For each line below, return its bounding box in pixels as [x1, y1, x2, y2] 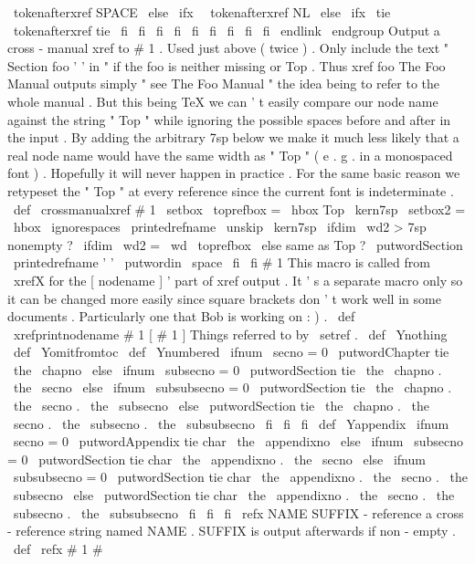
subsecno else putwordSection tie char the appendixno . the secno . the [13, 486, 455, 505]
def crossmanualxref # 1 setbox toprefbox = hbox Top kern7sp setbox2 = [13, 199, 466, 218]
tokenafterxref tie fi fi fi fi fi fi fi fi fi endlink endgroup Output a [13, 20, 440, 39]
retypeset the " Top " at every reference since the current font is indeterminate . [7, 181, 454, 200]
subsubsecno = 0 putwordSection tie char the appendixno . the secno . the [13, 467, 468, 486]
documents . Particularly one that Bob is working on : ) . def [7, 307, 355, 326]
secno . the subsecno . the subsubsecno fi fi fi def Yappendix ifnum [13, 413, 449, 433]
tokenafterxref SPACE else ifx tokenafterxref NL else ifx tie [13, 3, 391, 21]
